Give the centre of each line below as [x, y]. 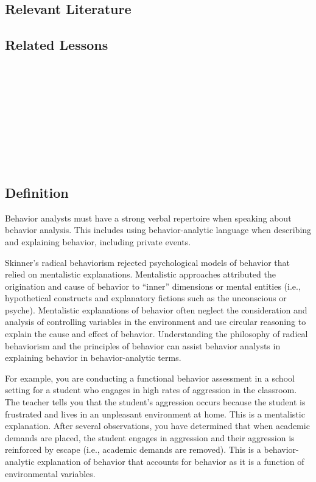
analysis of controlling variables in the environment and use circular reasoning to [156, 322]
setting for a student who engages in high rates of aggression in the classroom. [151, 390]
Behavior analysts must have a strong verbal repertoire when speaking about [148, 218]
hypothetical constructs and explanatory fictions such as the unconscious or [146, 298]
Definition [37, 192]
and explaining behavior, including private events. [98, 241]
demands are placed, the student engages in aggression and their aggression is [150, 437]
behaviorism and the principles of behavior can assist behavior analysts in [143, 345]
